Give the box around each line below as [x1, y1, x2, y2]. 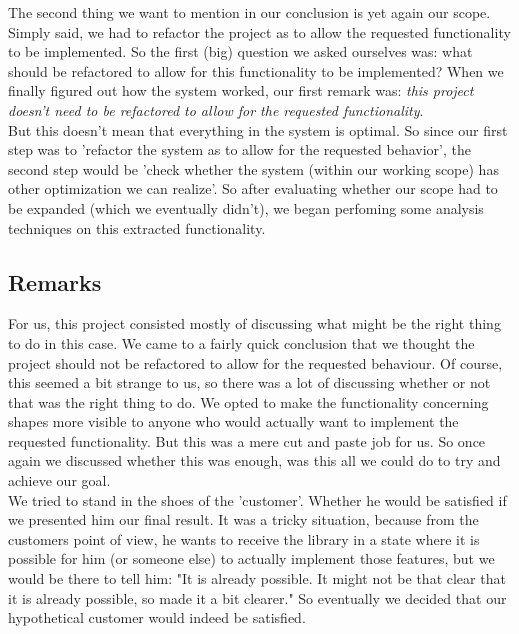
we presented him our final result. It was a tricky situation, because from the [8, 509, 479, 530]
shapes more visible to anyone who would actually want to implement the [8, 411, 459, 432]
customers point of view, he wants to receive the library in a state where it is [8, 528, 480, 549]
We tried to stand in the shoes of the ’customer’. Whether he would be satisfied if [8, 489, 507, 510]
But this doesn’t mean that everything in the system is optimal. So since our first [8, 119, 508, 140]
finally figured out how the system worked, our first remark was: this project [8, 80, 474, 101]
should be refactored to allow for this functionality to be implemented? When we [8, 60, 504, 81]
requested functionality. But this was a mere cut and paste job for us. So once [8, 430, 486, 451]
